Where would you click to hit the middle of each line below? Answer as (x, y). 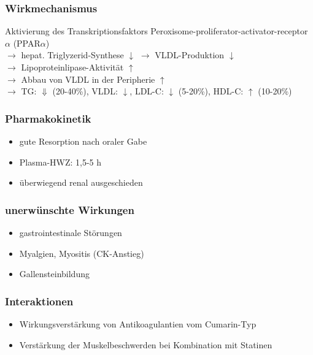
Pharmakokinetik (48, 118)
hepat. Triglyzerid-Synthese (72, 55)
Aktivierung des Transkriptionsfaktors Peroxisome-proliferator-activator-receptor (156, 31)
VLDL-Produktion (190, 55)
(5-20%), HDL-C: (211, 91)
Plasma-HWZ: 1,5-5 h (60, 162)
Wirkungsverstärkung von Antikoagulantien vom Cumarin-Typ (138, 324)
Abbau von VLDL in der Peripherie (88, 79)
